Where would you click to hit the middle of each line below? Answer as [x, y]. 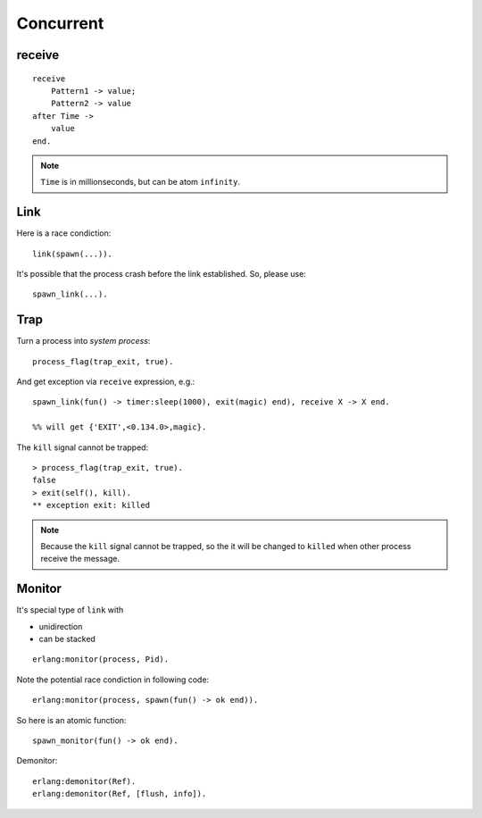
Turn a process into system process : [83, 341]
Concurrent [60, 23]
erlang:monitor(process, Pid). [101, 659]
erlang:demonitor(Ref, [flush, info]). [120, 794]
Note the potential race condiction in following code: [113, 680]
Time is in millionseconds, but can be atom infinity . [141, 182]
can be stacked [67, 639]
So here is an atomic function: [71, 720]
